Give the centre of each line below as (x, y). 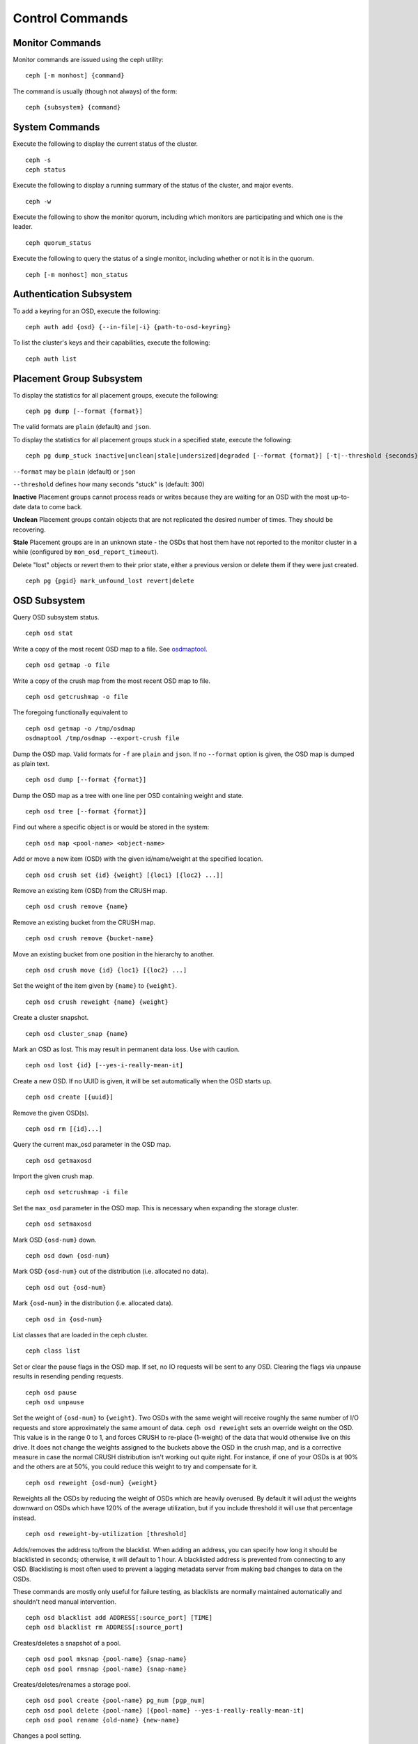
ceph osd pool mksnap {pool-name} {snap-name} (106, 1659)
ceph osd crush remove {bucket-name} (90, 939)
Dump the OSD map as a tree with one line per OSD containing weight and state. (128, 795)
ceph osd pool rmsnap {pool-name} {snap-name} (106, 1669)
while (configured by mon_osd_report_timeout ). (86, 552)
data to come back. (55, 506)
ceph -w (38, 201)
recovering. (29, 529)
